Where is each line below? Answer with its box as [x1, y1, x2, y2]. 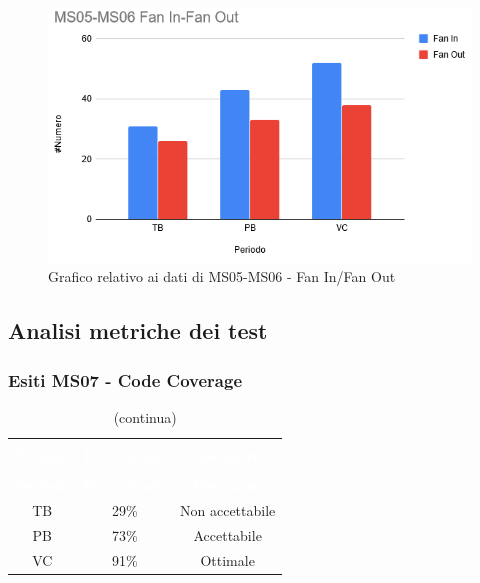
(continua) [113, 406, 177, 427]
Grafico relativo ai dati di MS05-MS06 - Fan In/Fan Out [48, 266, 396, 287]
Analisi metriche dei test [8, 315, 268, 346]
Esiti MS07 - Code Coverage [8, 367, 243, 392]
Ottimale [200, 549, 255, 570]
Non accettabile [180, 499, 276, 520]
